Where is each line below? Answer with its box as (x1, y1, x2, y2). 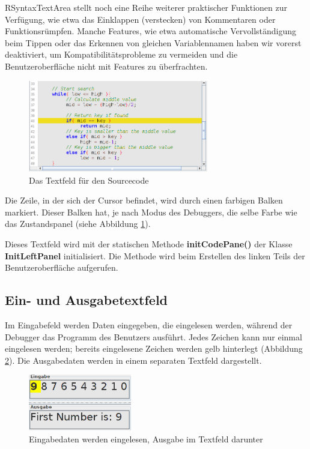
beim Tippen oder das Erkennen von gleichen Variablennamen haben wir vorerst (5, 36, 302, 49)
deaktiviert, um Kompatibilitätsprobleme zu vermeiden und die (5, 48, 238, 61)
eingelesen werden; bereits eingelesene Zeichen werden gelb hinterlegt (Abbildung (5, 342, 303, 355)
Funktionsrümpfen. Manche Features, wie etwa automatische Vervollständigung (5, 25, 297, 37)
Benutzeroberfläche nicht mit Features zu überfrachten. (5, 59, 208, 72)
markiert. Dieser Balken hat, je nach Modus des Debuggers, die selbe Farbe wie (5, 205, 297, 218)
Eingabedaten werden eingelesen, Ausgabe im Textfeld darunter (29, 432, 263, 445)
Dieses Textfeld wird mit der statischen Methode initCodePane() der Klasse (5, 237, 293, 250)
